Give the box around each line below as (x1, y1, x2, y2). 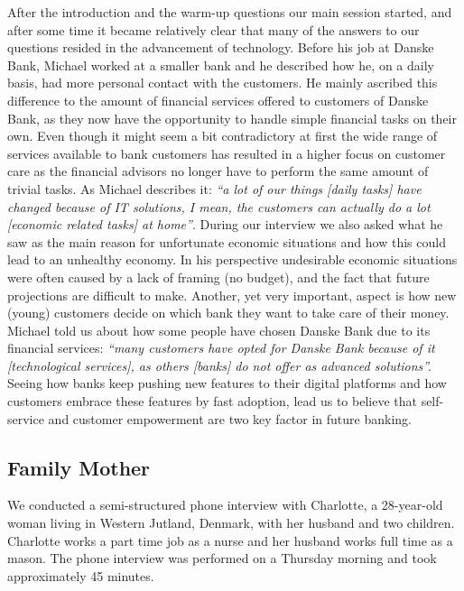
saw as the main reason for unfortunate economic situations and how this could (7, 232, 446, 251)
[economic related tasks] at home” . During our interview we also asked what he (7, 215, 443, 234)
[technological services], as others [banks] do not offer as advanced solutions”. (7, 356, 432, 374)
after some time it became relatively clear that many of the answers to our (7, 20, 420, 39)
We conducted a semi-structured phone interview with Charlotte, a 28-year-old (7, 495, 443, 514)
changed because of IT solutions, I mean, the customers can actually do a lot (7, 197, 431, 216)
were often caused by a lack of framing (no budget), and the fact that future (7, 267, 430, 286)
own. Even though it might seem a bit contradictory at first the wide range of (7, 126, 438, 145)
